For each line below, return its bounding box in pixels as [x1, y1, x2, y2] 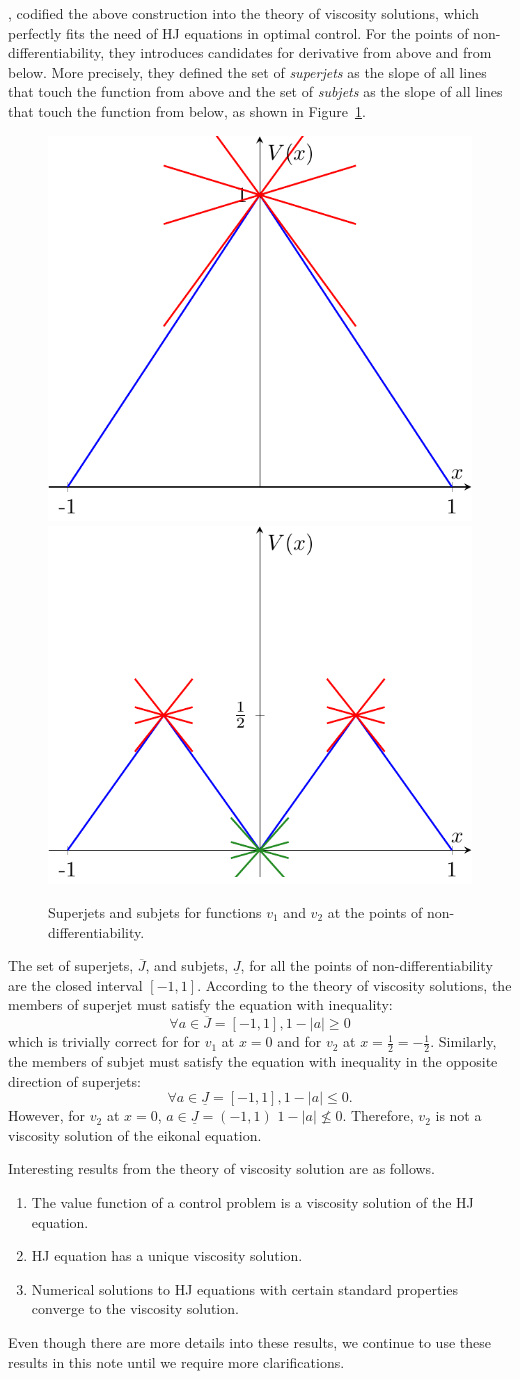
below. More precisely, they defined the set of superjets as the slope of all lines [8, 61, 487, 82]
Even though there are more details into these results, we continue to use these [8, 1331, 491, 1352]
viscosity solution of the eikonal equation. [8, 1124, 262, 1145]
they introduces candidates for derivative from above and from [108, 42, 492, 63]
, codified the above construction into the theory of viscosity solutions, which [8, 3, 480, 23]
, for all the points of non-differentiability [240, 955, 493, 976]
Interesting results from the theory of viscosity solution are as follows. [8, 1158, 436, 1179]
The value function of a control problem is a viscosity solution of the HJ [31, 1191, 474, 1212]
